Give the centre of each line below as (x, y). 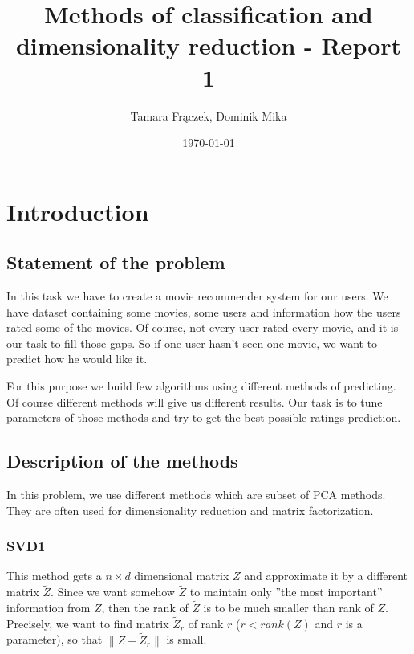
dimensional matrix (182, 576)
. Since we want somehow (113, 592)
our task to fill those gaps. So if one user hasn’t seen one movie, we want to (192, 343)
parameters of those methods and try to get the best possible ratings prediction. (204, 417)
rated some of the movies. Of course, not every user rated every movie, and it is (203, 327)
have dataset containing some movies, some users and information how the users (204, 311)
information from (49, 608)
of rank (206, 623)
